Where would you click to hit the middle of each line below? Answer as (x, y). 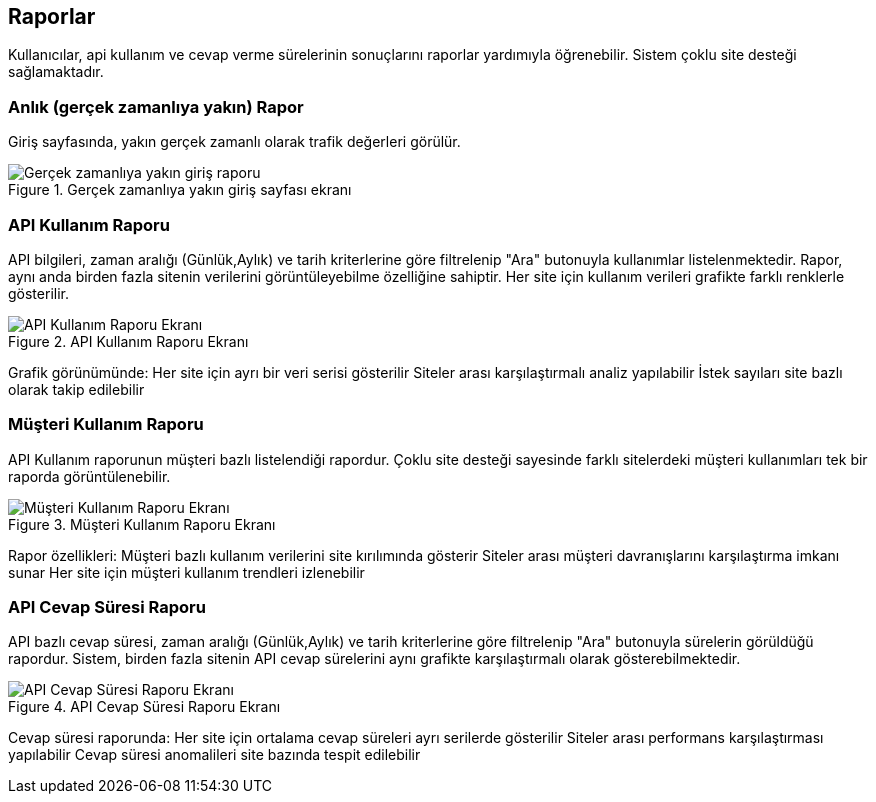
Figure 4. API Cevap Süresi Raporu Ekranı (144, 707)
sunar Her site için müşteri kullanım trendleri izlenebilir (186, 572)
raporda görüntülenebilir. (89, 476)
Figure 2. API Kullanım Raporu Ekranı (128, 341)
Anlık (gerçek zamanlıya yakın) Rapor (156, 106)
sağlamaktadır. (56, 72)
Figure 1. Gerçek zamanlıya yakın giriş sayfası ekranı (180, 190)
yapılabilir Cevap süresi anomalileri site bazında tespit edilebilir (214, 755)
